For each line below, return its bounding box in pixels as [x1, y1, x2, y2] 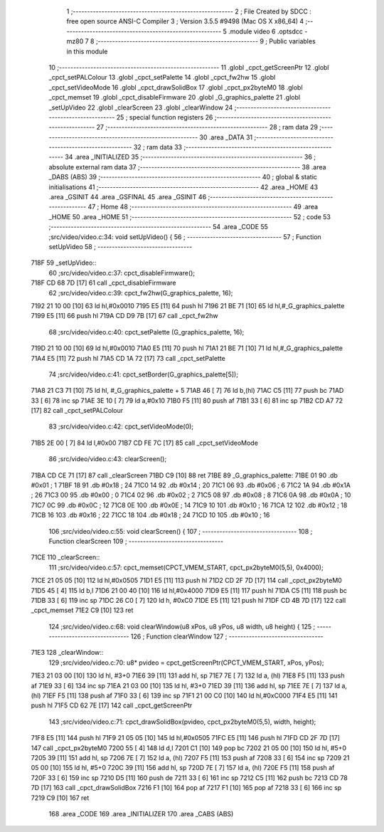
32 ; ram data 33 [133, 143, 183, 152]
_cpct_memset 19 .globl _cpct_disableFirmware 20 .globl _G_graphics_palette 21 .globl [48, 93, 301, 102]
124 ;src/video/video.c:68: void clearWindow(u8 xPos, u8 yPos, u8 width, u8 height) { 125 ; [48, 622, 316, 631]
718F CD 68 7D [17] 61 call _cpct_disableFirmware [31, 278, 176, 288]
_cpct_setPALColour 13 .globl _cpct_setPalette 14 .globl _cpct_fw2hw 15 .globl [48, 73, 276, 82]
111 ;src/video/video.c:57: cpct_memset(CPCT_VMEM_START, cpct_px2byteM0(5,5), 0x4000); [48, 563, 324, 572]
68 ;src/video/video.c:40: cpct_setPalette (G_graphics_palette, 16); [48, 327, 245, 336]
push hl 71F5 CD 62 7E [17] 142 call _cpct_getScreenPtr [31, 701, 193, 710]
